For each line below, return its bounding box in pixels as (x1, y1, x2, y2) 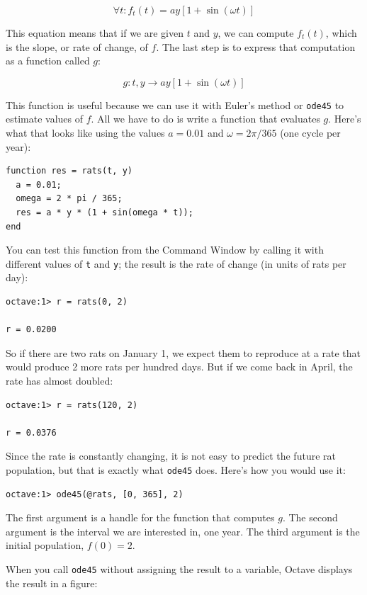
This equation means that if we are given (6, 25, 184, 40)
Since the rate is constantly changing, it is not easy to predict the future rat (6, 448, 336, 463)
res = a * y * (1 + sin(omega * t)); (16, 208, 193, 217)
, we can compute (218, 25, 294, 40)
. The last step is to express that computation (156, 39, 356, 54)
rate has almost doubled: (6, 373, 113, 387)
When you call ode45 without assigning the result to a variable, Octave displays (6, 562, 353, 576)
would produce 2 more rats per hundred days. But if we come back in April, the (6, 359, 353, 374)
